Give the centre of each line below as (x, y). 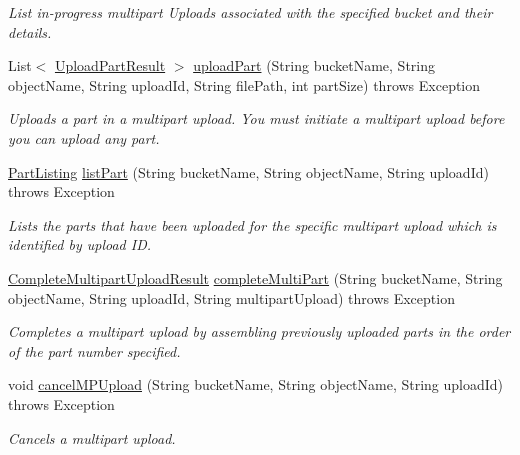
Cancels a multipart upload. (92, 437)
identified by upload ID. (80, 244)
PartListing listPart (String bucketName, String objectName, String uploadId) (248, 171)
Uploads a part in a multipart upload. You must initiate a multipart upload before (256, 118)
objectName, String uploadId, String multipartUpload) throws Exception (231, 297)
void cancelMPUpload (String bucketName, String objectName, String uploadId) (256, 384)
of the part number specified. (94, 350)
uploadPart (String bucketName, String (314, 65)
